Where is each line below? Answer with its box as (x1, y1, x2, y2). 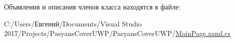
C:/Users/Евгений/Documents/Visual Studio (4, 18, 142, 28)
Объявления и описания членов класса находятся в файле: (4, 1, 181, 11)
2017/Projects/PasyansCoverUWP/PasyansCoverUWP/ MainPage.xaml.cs (4, 28, 231, 38)
